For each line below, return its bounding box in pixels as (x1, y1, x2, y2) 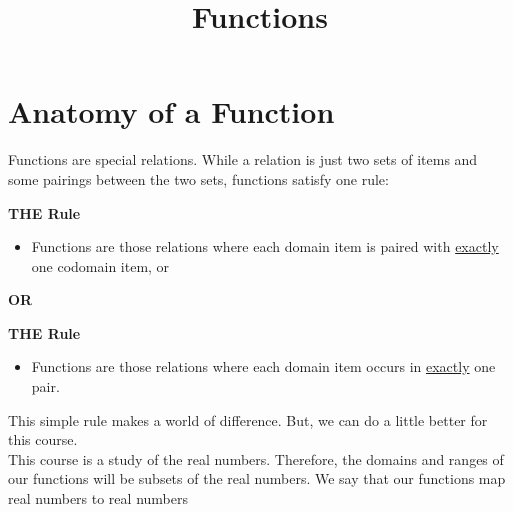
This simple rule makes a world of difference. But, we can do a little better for (8, 409, 488, 430)
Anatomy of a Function (8, 91, 335, 132)
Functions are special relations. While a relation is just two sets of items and (8, 149, 478, 170)
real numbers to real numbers (8, 488, 188, 509)
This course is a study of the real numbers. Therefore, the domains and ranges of (8, 448, 504, 469)
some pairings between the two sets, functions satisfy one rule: (8, 168, 389, 189)
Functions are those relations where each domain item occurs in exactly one (31, 356, 496, 377)
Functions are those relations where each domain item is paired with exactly (31, 236, 499, 257)
